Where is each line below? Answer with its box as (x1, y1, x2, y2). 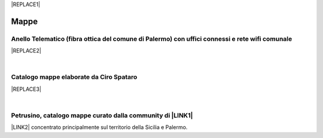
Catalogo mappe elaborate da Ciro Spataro (11, 73, 138, 81)
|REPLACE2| (11, 47, 41, 54)
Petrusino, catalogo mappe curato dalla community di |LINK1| (11, 111, 193, 119)
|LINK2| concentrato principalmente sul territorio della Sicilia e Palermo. (11, 124, 188, 131)
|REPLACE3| (11, 85, 42, 93)
